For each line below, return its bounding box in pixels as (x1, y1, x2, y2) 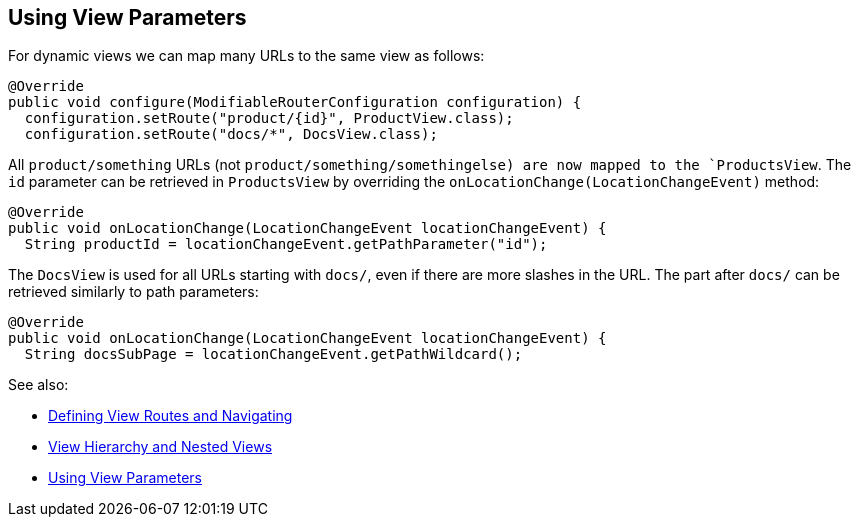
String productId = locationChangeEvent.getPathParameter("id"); (24, 236, 548, 253)
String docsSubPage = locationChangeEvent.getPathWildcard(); (24, 346, 523, 363)
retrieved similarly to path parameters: (8, 283, 259, 301)
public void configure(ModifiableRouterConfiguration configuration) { (8, 94, 582, 111)
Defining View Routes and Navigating (48, 407, 293, 425)
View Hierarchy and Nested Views (48, 438, 273, 456)
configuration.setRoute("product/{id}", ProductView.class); (24, 110, 514, 127)
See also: (8, 376, 69, 394)
